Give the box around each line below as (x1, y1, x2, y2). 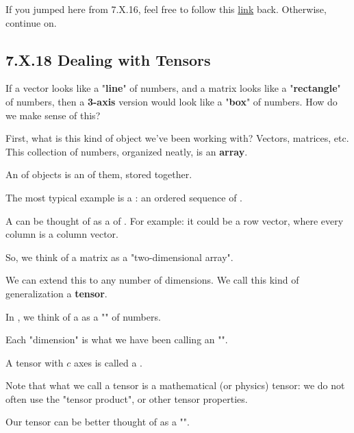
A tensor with (5, 355, 64, 369)
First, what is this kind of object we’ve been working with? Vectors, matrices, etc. (5, 131, 349, 145)
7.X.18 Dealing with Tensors (5, 49, 211, 70)
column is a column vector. (5, 227, 118, 241)
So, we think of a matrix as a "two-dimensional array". (5, 249, 233, 264)
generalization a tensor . (5, 286, 108, 300)
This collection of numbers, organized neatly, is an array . (5, 144, 248, 158)
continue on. (5, 15, 57, 29)
